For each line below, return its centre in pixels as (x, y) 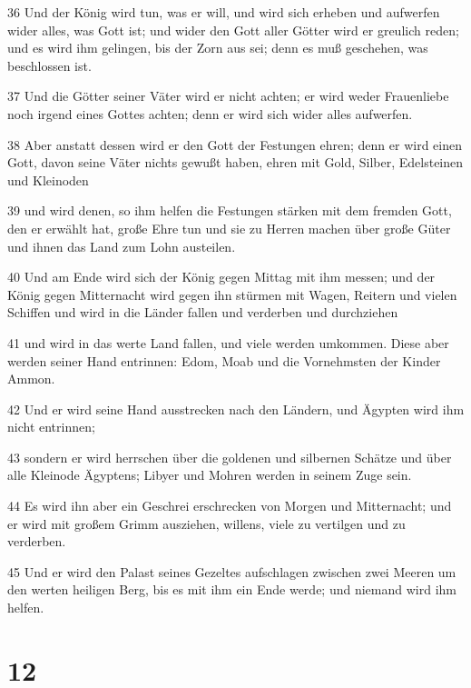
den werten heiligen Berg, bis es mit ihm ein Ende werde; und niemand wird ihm (232, 589)
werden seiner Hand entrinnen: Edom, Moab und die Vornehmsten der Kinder (224, 360)
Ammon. (31, 379)
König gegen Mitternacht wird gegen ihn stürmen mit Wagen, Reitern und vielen (232, 294)
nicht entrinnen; (51, 427)
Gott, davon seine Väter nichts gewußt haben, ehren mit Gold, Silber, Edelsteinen (235, 162)
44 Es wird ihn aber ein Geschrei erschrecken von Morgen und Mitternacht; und (230, 506)
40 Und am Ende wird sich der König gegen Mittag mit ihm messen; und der (221, 277)
